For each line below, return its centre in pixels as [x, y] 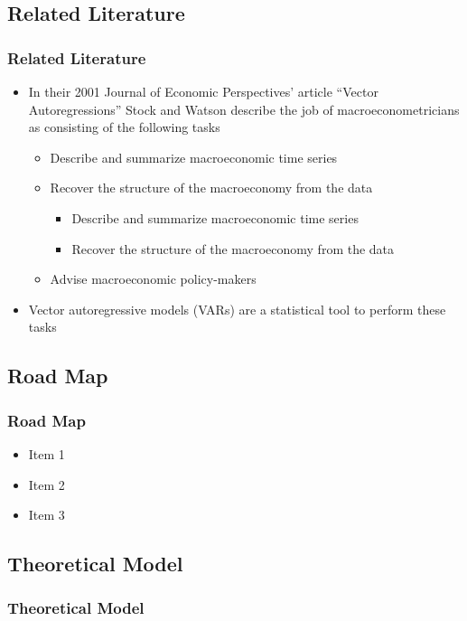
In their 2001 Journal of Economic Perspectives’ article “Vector [203, 91]
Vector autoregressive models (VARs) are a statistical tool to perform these [237, 309]
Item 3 [47, 515]
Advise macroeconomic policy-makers [153, 279]
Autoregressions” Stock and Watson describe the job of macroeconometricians [244, 109]
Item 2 [47, 484]
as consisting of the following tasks [124, 127]
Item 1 [47, 453]
